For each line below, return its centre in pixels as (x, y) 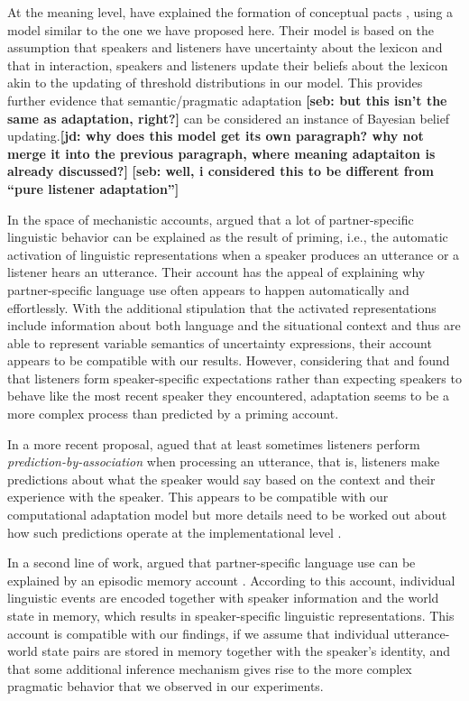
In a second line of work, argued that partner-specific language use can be (212, 563)
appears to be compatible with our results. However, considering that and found (229, 360)
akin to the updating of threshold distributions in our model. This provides (215, 83)
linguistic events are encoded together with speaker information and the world (223, 598)
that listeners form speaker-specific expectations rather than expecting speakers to (234, 378)
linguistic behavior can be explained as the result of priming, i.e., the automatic (228, 237)
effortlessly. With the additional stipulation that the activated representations (222, 307)
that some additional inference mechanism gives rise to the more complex (210, 668)
